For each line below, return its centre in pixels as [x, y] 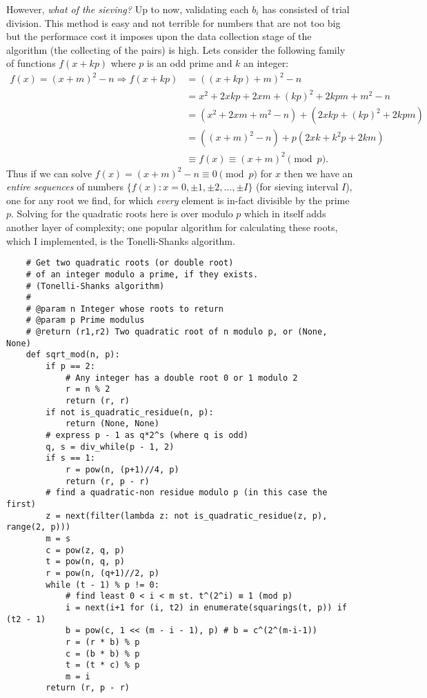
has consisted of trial [306, 9]
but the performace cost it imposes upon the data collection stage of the [159, 36]
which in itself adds [285, 213]
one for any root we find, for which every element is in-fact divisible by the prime [178, 200]
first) [21, 504]
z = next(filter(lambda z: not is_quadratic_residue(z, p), [187, 516]
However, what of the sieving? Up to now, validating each [128, 9]
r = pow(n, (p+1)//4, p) [122, 470]
